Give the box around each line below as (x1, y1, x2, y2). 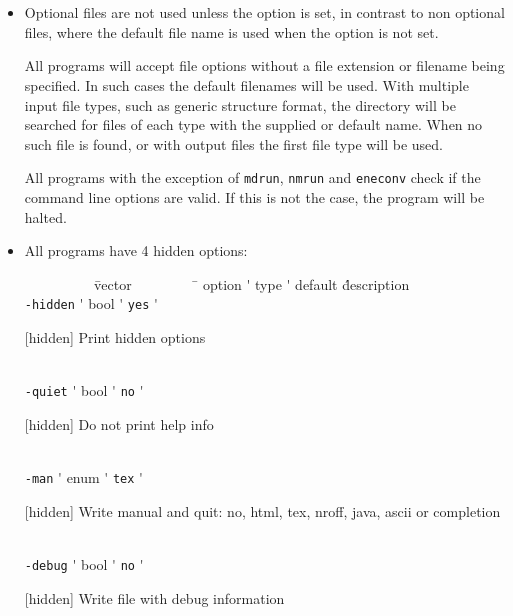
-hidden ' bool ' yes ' (24, 293, 158, 314)
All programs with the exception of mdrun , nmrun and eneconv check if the (24, 167, 481, 188)
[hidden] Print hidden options (24, 327, 206, 348)
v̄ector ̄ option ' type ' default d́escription (93, 273, 410, 294)
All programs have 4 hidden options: (24, 240, 248, 261)
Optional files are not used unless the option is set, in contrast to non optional (24, 2, 505, 23)
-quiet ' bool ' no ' (24, 380, 144, 401)
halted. (24, 206, 67, 227)
